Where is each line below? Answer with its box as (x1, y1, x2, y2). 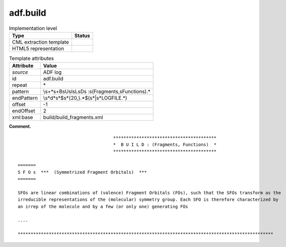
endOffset (12, 108, 35, 114)
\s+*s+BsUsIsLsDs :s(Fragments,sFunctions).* (43, 88, 151, 95)
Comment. (9, 123, 31, 130)
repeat (12, 82, 27, 88)
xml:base (12, 114, 33, 121)
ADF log (43, 69, 62, 76)
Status (74, 32, 90, 39)
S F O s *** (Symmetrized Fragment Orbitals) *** (18, 169, 147, 175)
